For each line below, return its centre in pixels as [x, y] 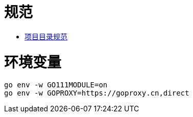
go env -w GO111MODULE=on [56, 85]
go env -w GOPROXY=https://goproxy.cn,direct [97, 93]
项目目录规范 [46, 36]
